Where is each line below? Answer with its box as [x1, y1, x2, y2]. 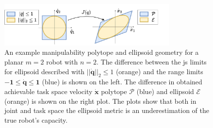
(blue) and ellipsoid [136, 86, 194, 96]
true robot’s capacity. [4, 114, 68, 125]
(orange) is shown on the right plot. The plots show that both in [4, 96, 197, 106]
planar [4, 56, 23, 66]
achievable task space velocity [4, 86, 93, 96]
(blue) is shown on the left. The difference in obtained [42, 77, 202, 87]
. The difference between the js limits [96, 56, 207, 66]
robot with [46, 56, 78, 66]
